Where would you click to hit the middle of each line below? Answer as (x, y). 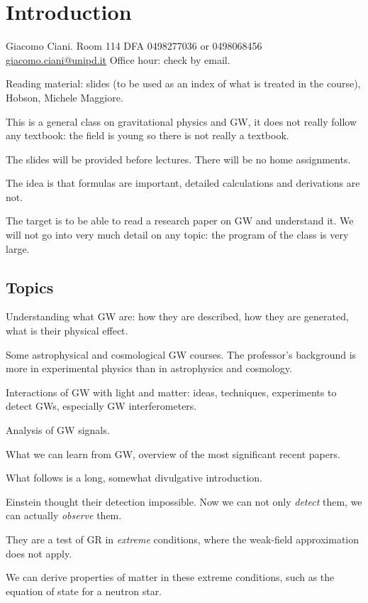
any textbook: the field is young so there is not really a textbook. (147, 135)
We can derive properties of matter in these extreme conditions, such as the (170, 577)
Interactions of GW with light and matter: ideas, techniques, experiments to (171, 392)
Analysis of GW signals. (58, 430)
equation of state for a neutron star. (84, 591)
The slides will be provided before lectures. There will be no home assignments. (178, 159)
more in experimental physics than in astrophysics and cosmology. (149, 368)
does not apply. (39, 553)
